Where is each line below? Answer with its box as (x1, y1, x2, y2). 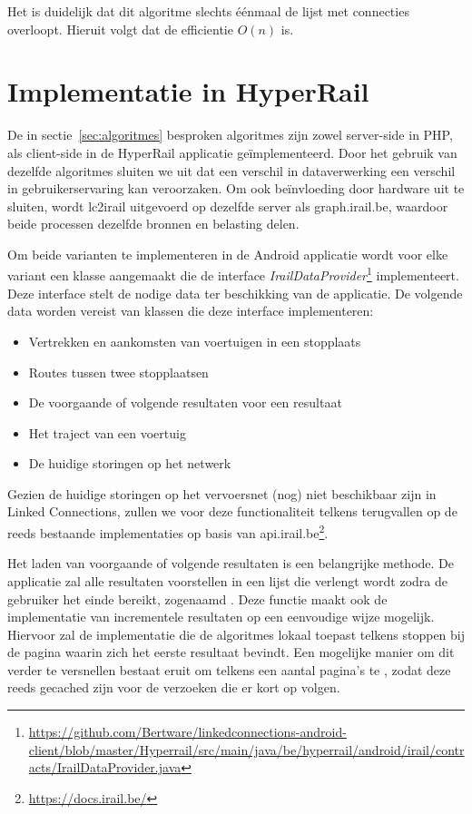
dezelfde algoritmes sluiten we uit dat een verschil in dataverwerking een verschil (7, 161, 456, 180)
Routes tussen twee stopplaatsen (28, 362, 209, 381)
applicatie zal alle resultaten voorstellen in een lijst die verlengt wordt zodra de (7, 571, 447, 590)
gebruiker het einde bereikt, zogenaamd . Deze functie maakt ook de (7, 589, 388, 608)
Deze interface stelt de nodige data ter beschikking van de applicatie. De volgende (7, 283, 463, 302)
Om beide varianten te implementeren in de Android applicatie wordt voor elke (7, 244, 448, 263)
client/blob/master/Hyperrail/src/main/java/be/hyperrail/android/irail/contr (28, 740, 465, 759)
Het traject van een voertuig (28, 423, 186, 442)
